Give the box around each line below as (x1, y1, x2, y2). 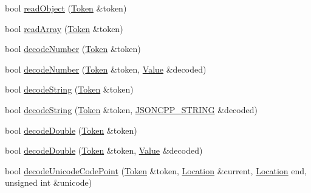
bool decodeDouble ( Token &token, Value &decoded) (5, 144, 203, 157)
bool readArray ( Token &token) (5, 22, 123, 34)
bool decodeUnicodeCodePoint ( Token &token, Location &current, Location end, (5, 164, 307, 177)
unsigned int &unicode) (5, 176, 92, 189)
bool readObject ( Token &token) (5, 2, 127, 14)
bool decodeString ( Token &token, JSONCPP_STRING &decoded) (5, 103, 258, 116)
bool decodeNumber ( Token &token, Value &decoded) (5, 62, 207, 75)
